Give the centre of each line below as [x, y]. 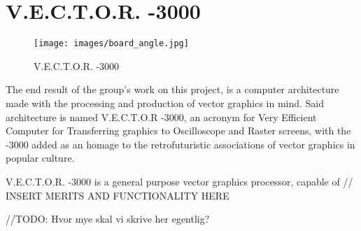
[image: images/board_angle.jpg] [111, 44]
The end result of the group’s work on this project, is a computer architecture [172, 89]
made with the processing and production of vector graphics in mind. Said [165, 103]
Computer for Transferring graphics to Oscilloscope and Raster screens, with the [178, 131]
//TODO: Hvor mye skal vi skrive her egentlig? [108, 219]
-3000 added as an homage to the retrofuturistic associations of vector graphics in [180, 144]
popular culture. [40, 158]
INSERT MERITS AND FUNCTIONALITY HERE [118, 195]
